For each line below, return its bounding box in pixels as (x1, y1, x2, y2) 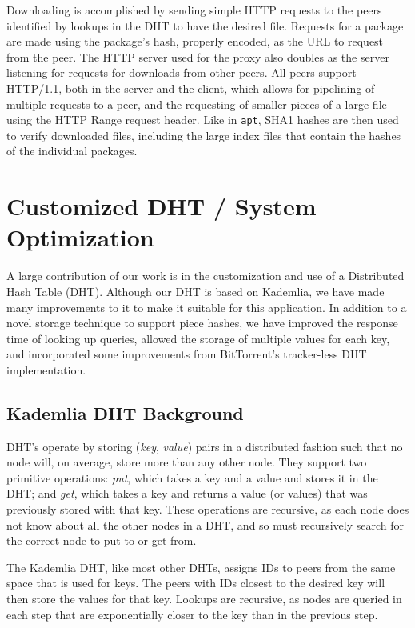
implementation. (6, 361, 86, 378)
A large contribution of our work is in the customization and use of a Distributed (6, 267, 405, 284)
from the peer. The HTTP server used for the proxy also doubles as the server (6, 48, 389, 65)
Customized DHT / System (6, 190, 317, 222)
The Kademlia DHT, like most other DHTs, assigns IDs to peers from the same (6, 558, 396, 575)
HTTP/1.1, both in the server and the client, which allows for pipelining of (6, 79, 375, 96)
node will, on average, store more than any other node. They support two (6, 454, 367, 470)
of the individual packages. (6, 142, 138, 159)
